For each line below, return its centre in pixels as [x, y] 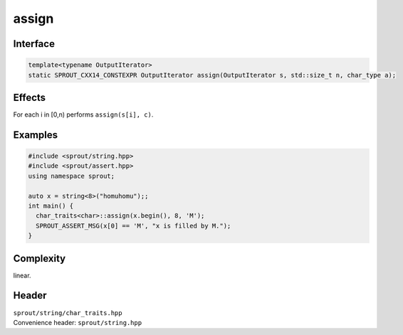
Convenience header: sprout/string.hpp [78, 322]
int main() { [51, 206]
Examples [36, 135]
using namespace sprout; [72, 176]
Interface [34, 44]
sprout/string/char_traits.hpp [68, 313]
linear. [22, 275]
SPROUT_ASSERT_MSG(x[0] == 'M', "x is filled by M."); [134, 225]
